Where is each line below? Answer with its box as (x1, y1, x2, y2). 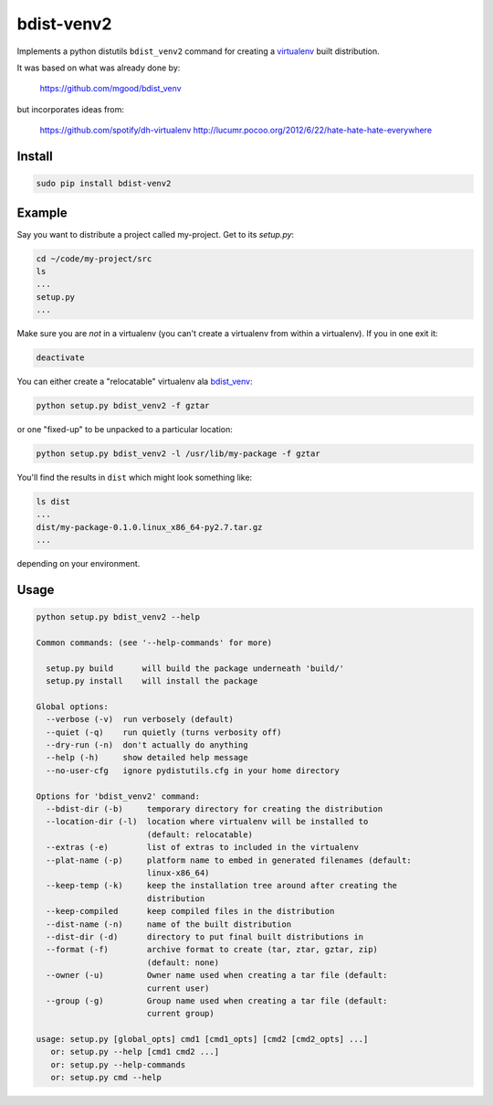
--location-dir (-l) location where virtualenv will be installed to (46, 816, 369, 827)
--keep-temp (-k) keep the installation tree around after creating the (46, 880, 397, 891)
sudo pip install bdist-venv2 (36, 178, 172, 189)
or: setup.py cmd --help (50, 1072, 162, 1083)
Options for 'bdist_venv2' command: (36, 791, 201, 802)
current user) (146, 983, 210, 993)
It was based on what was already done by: (16, 62, 181, 73)
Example (16, 205, 68, 220)
